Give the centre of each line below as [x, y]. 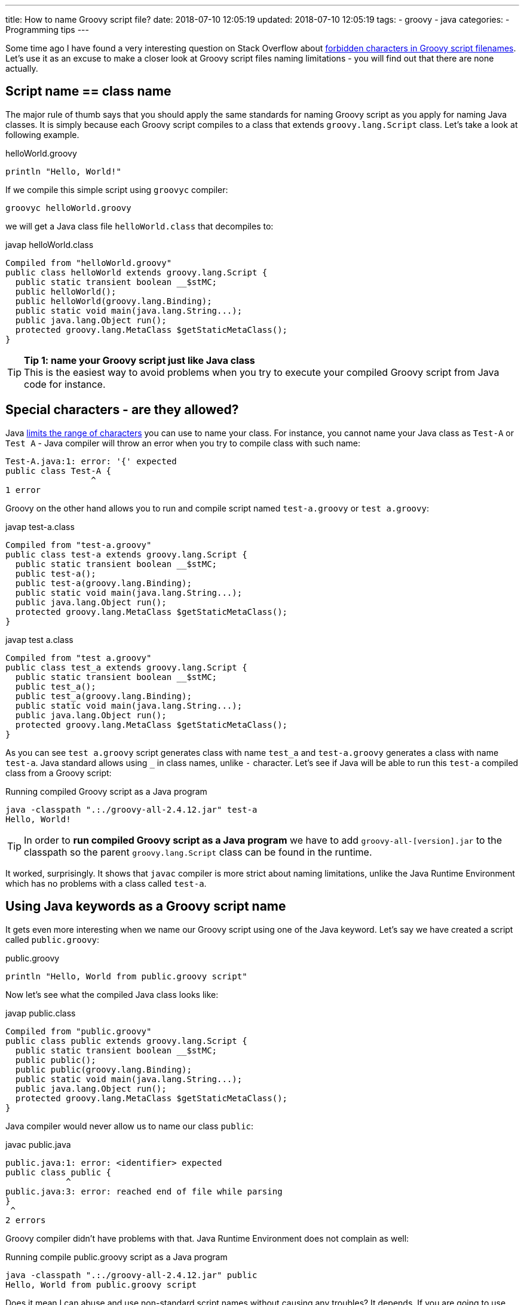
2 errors [26, 1220]
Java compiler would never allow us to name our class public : [130, 1126]
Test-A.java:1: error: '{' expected [91, 461]
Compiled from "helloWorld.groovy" [89, 263]
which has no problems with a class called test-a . [106, 883]
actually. [22, 68]
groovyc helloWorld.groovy [68, 208]
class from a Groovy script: [59, 773]
